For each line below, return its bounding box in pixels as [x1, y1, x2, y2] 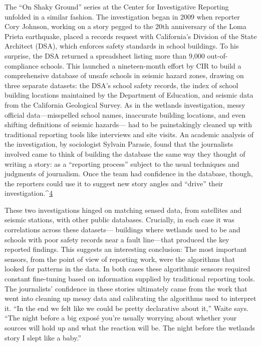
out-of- [207, 50, 228, 61]
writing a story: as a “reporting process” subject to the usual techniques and [5, 158, 239, 169]
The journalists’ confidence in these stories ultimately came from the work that [5, 283, 247, 293]
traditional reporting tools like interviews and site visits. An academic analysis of [5, 129, 253, 139]
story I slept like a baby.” [5, 332, 82, 342]
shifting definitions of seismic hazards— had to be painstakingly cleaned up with [5, 119, 252, 130]
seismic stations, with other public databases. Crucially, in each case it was [5, 214, 234, 225]
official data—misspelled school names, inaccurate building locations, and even [5, 109, 246, 120]
